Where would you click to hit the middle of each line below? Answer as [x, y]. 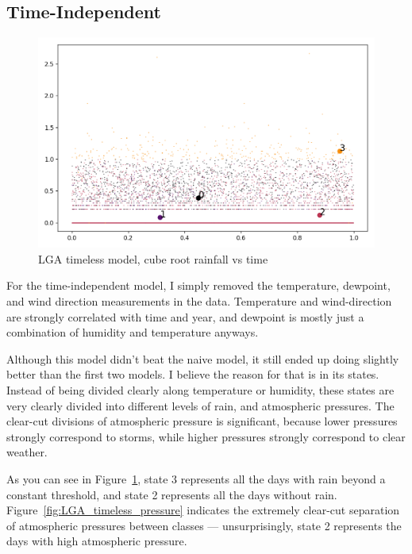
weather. [27, 452]
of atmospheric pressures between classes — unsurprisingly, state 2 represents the [204, 525]
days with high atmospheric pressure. [97, 541]
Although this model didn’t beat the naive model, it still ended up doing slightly [203, 358]
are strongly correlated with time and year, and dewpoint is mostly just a [185, 316]
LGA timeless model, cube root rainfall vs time [153, 258]
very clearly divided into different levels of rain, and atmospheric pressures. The [200, 405]
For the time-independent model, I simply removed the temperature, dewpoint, [198, 285]
